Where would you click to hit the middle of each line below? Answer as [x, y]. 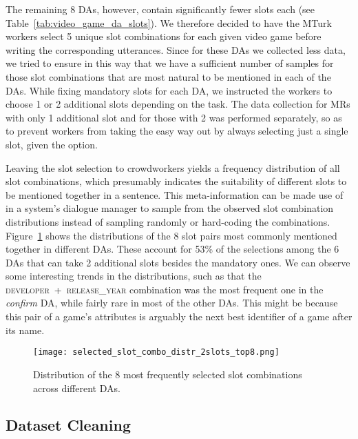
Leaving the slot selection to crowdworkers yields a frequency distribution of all [173, 167]
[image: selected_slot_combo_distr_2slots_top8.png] [156, 352]
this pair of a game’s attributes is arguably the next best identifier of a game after [179, 316]
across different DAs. [77, 388]
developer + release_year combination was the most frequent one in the [165, 289]
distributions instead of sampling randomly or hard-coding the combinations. [168, 221]
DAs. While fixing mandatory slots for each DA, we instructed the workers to [169, 90]
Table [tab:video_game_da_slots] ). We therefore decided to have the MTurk [169, 22]
